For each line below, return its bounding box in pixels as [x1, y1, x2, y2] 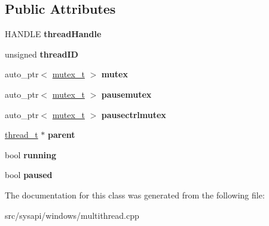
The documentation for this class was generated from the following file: [5, 188, 265, 201]
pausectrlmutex [101, 108, 166, 120]
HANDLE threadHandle [5, 28, 102, 40]
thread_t [5, 128, 38, 141]
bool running [5, 148, 57, 161]
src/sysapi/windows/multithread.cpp [5, 209, 139, 221]
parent [48, 128, 75, 141]
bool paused [5, 168, 53, 181]
